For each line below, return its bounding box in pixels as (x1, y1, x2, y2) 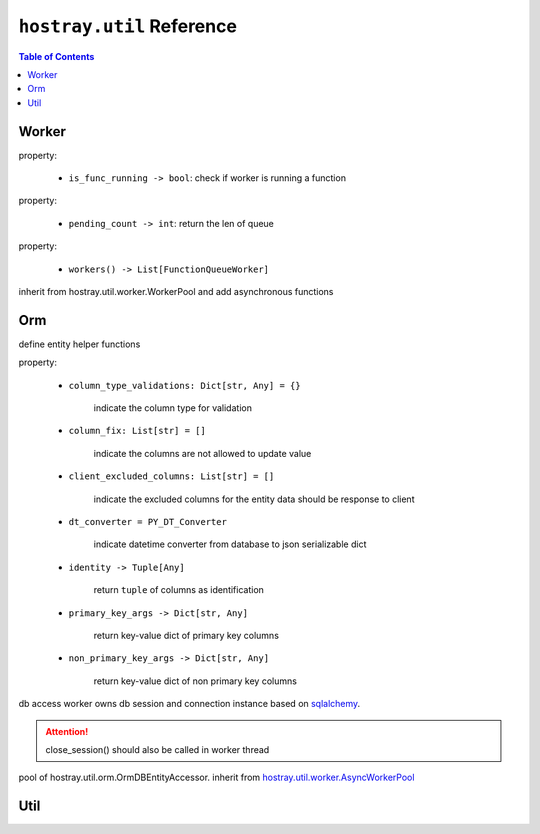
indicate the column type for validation (93, 402, 252, 414)
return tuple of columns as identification (93, 584, 265, 596)
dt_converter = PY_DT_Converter (68, 516, 227, 527)
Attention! (45, 725, 89, 737)
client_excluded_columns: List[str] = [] (68, 471, 275, 482)
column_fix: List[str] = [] (68, 425, 207, 437)
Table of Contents (18, 50, 95, 62)
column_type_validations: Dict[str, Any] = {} (68, 380, 301, 391)
